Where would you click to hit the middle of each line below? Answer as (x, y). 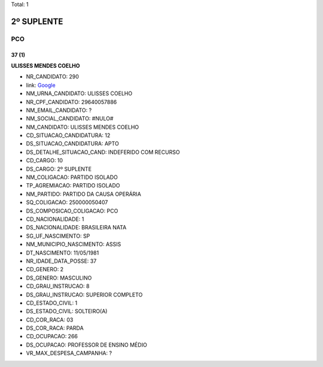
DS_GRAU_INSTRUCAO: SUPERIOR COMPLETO (84, 295)
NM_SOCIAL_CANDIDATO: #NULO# (70, 119)
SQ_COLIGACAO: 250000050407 (67, 202)
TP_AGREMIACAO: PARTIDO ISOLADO (73, 186)
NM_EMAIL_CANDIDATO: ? (59, 110)
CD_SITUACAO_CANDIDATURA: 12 (68, 135)
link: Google (41, 85)
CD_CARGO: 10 (44, 160)
